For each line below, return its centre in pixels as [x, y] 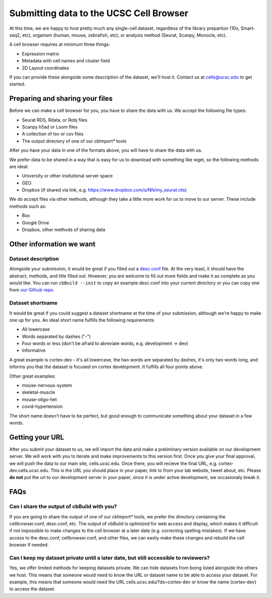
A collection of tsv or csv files [53, 134]
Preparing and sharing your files [61, 99]
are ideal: [19, 166]
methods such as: [28, 206]
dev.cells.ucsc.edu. [29, 470]
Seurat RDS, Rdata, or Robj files [55, 120]
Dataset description [34, 259]
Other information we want [52, 244]
